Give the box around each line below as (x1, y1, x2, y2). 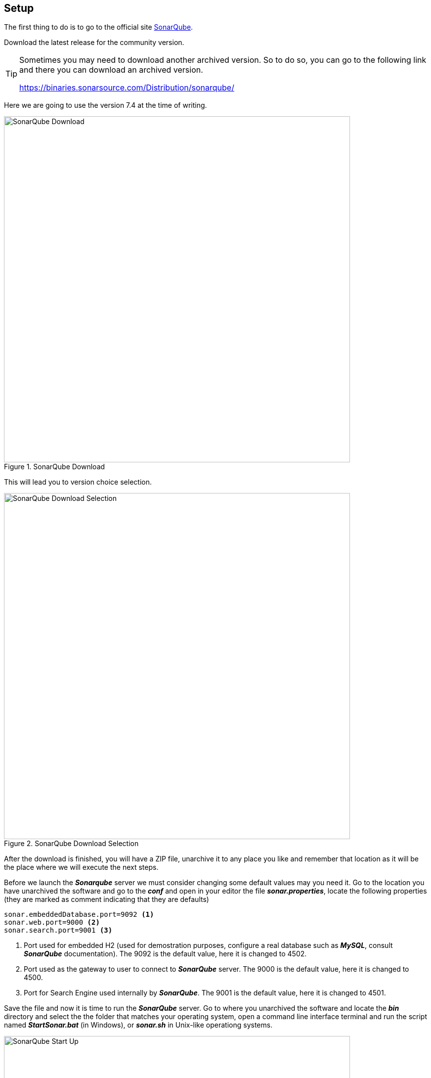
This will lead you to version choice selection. (4, 478, 152, 487)
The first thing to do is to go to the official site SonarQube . (4, 23, 193, 32)
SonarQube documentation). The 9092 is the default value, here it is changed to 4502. (24, 949, 307, 958)
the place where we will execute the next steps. (4, 863, 159, 872)
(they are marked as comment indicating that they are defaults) (4, 895, 209, 904)
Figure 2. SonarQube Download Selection (4, 839, 139, 848)
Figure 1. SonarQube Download (4, 462, 105, 471)
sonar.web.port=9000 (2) (4, 918, 100, 927)
